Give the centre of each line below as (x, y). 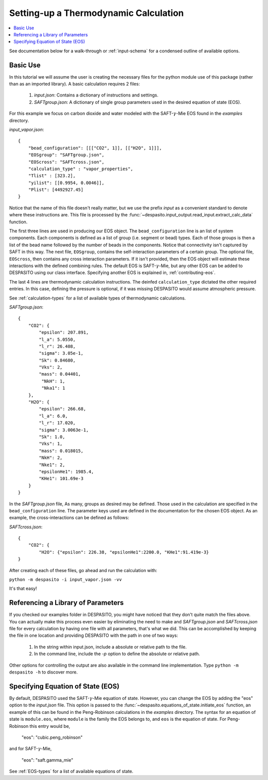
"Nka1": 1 (53, 388)
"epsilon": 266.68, (63, 409)
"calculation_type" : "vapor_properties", (81, 169)
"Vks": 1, (51, 444)
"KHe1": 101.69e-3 (61, 479)
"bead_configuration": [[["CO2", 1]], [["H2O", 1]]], (95, 148)
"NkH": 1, (53, 381)
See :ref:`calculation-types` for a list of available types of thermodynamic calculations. (98, 298)
